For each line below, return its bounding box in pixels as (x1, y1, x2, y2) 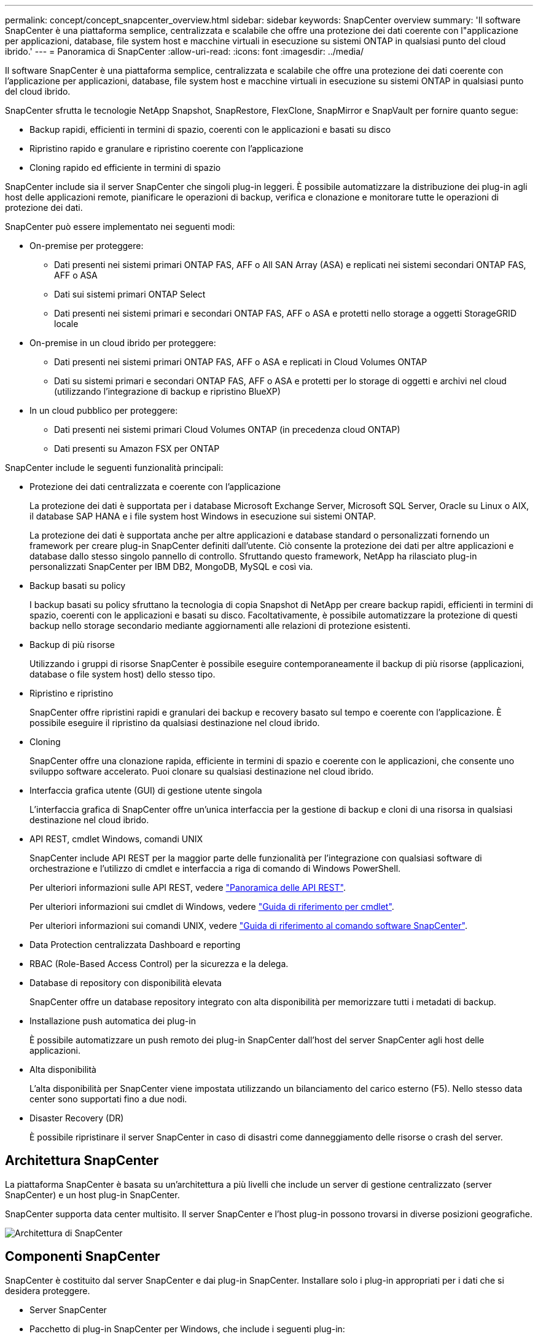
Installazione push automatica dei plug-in (29, 1016, 196, 1026)
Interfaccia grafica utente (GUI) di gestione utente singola (29, 785, 262, 796)
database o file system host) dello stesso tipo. (29, 669, 216, 679)
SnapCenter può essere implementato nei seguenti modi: (5, 221, 235, 232)
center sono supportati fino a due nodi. (29, 1094, 187, 1104)
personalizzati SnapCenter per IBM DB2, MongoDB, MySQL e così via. (29, 561, 313, 572)
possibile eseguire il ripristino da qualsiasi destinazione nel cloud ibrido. (29, 717, 320, 728)
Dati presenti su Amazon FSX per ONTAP (54, 443, 220, 454)
